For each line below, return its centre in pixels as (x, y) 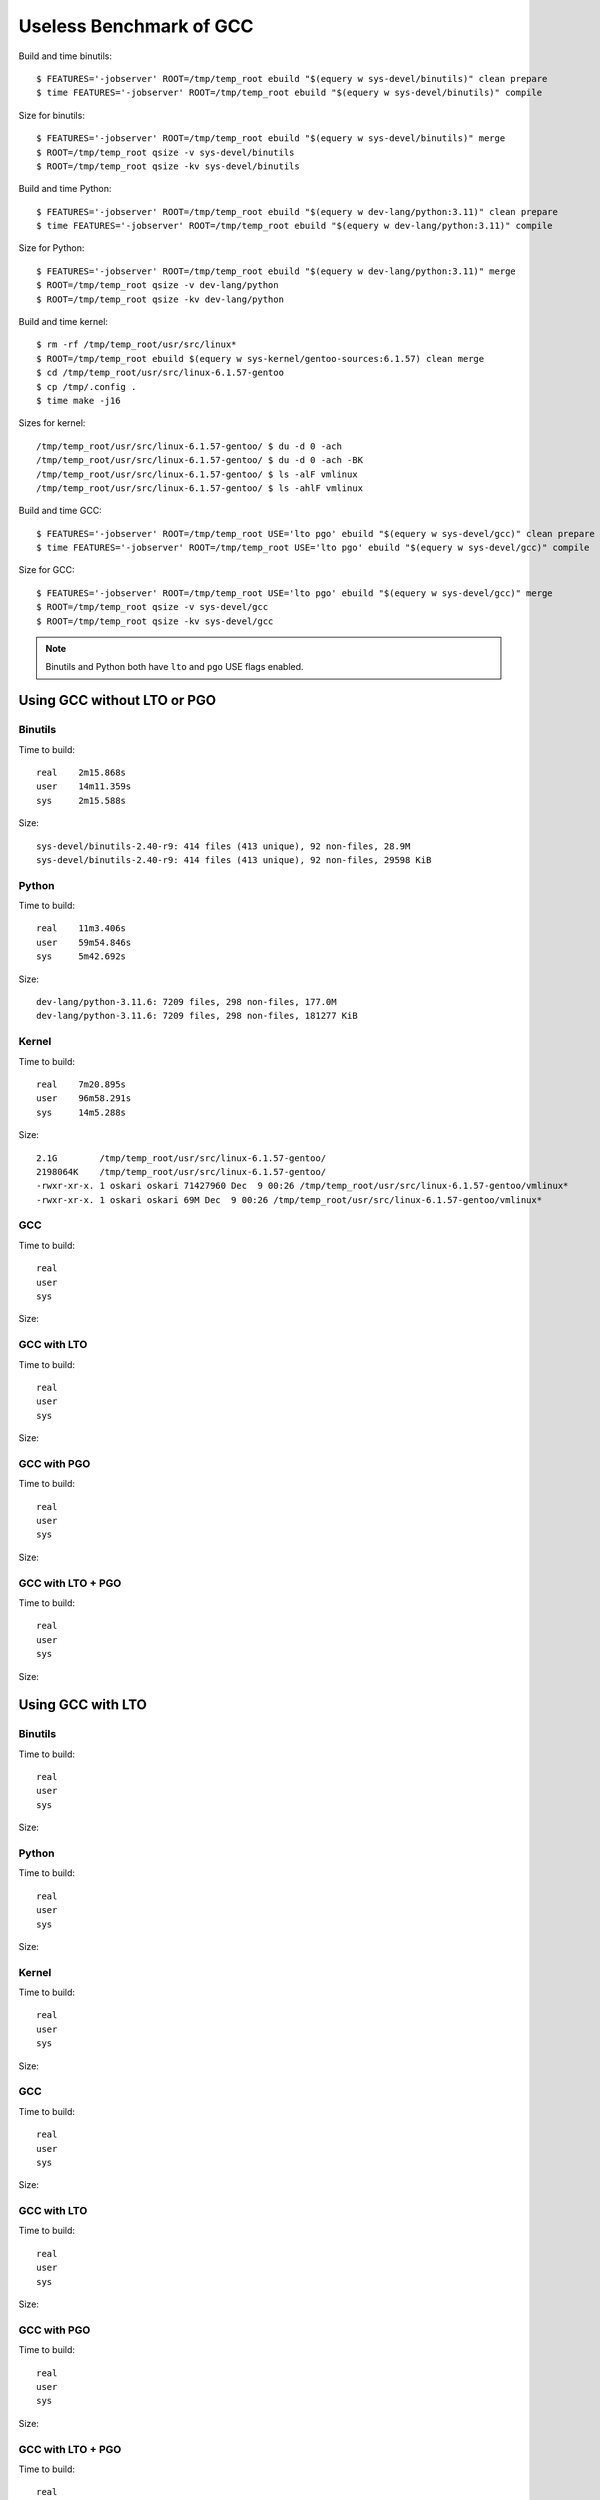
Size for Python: (51, 248)
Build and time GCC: (60, 511)
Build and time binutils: (65, 56)
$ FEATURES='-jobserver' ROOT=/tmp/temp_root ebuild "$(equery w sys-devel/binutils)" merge (271, 138)
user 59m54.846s (84, 942)
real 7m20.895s (81, 1084)
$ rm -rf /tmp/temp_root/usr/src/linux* (136, 344)
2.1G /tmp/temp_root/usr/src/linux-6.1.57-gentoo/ (181, 1158)
